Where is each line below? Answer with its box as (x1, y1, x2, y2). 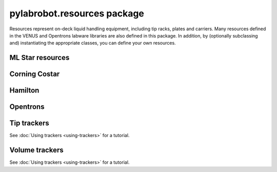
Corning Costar (9, 70, 60, 79)
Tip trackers (9, 119, 49, 128)
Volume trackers (9, 146, 64, 155)
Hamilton (9, 86, 39, 95)
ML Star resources (9, 53, 70, 62)
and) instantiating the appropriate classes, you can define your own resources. (9, 40, 176, 46)
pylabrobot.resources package (9, 8, 145, 19)
